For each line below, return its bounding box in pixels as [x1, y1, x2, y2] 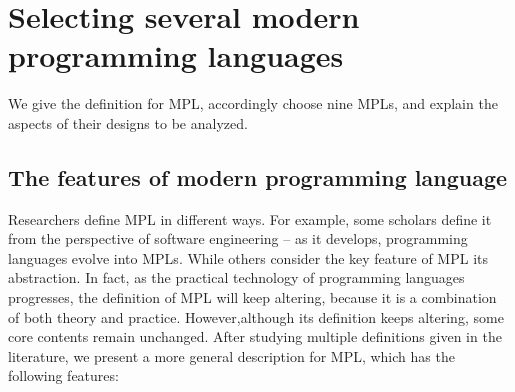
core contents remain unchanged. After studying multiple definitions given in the [8, 326, 502, 347]
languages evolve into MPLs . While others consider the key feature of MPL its [8, 247, 488, 268]
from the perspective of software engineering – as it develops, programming [8, 228, 468, 249]
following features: [8, 365, 119, 386]
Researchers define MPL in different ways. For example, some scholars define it [8, 208, 492, 229]
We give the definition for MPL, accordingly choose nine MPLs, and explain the [8, 93, 498, 114]
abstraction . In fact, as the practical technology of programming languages [8, 267, 465, 288]
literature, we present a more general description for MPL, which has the [8, 345, 455, 366]
